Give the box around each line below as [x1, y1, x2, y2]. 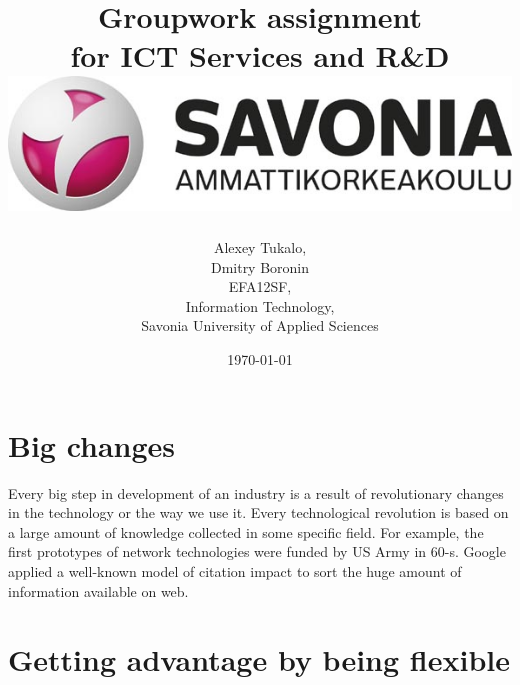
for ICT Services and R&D [70, 35, 450, 76]
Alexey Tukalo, [213, 237, 307, 258]
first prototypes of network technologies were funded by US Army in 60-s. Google [8, 541, 506, 562]
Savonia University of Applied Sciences [141, 315, 379, 336]
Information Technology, [185, 295, 335, 316]
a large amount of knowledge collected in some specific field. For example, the [8, 521, 484, 542]
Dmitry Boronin [210, 256, 310, 277]
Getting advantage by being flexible [8, 639, 510, 680]
